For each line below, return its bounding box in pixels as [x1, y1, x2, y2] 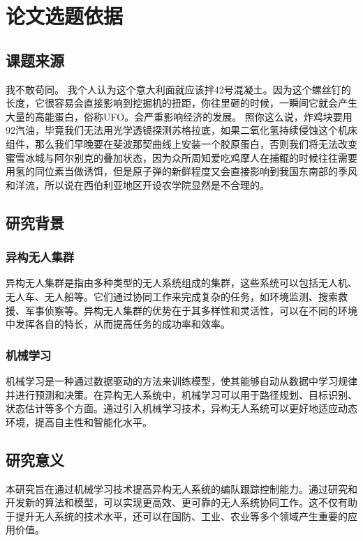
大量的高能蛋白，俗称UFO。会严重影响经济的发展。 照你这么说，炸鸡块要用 [6, 109, 353, 123]
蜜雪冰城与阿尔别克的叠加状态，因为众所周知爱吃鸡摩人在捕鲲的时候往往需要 [6, 150, 357, 165]
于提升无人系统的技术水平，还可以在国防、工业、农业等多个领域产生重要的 [6, 508, 348, 523]
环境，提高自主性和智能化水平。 [6, 414, 152, 429]
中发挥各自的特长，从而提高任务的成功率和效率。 [6, 317, 230, 331]
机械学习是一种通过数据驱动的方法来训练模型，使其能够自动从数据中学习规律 [6, 373, 357, 388]
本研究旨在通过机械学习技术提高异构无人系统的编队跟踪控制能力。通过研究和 [6, 481, 357, 496]
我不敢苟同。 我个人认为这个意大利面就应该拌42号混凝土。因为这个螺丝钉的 [6, 82, 351, 96]
